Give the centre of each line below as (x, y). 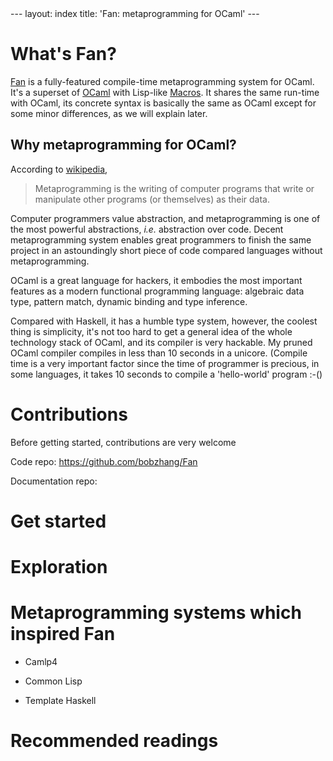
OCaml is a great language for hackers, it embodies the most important (156, 280)
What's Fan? (63, 54)
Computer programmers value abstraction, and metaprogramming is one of (165, 218)
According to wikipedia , (59, 169)
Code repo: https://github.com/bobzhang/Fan (104, 461)
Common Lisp (53, 681)
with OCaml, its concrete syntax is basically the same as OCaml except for (163, 103)
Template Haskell (60, 700)
